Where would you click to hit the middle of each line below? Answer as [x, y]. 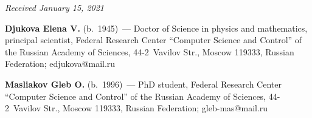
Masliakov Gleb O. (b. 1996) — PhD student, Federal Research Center [143, 84]
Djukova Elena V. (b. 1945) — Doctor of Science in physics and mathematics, [156, 28]
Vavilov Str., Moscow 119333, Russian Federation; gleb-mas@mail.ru [140, 108]
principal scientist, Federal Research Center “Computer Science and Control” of [154, 40]
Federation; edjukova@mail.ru [60, 64]
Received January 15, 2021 [55, 7]
